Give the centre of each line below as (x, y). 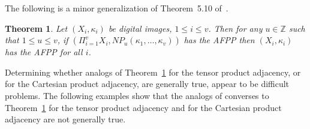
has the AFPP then (219, 40)
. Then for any (235, 28)
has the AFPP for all (44, 52)
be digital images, (140, 28)
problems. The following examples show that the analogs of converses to (137, 95)
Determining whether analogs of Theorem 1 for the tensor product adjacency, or (153, 72)
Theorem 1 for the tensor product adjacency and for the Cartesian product (143, 107)
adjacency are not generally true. (65, 119)
